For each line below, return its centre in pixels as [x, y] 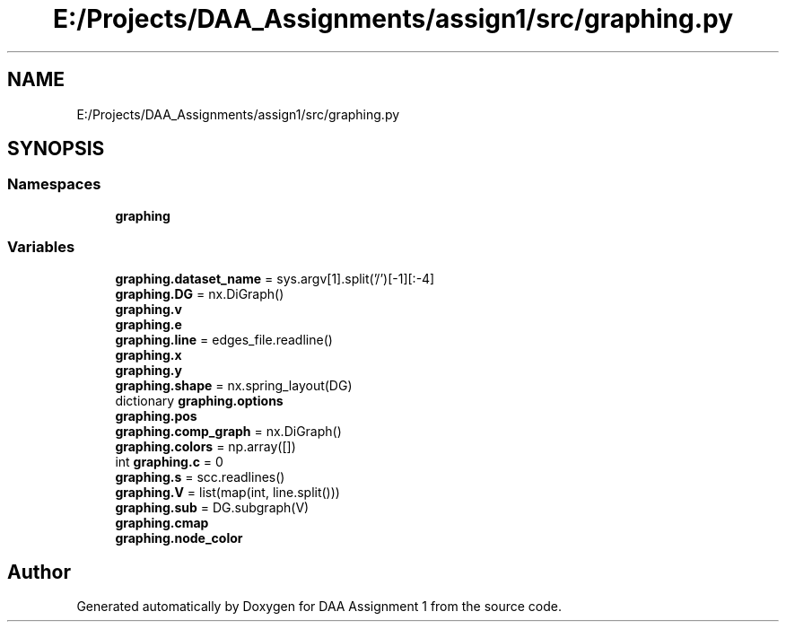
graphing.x [148, 354]
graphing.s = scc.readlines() [200, 476]
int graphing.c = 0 [169, 461]
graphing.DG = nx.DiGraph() [200, 293]
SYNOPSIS [56, 149]
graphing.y [148, 370]
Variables [41, 247]
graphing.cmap [162, 522]
